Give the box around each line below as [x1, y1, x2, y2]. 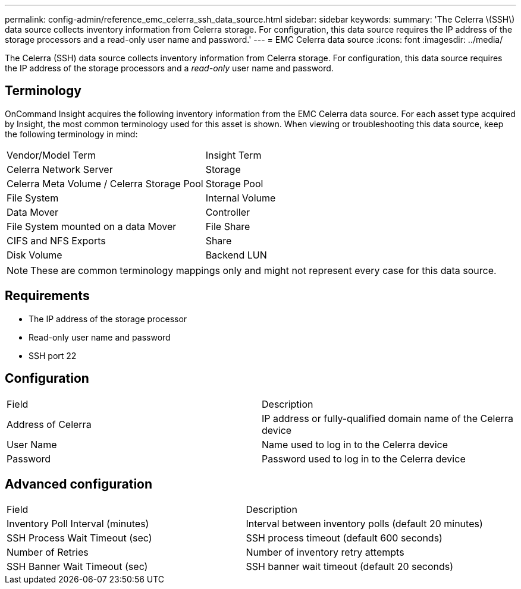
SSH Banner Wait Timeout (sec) [7, 560, 148, 573]
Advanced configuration [5, 476, 153, 492]
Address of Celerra [7, 418, 92, 430]
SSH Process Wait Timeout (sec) [7, 532, 152, 544]
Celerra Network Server [7, 163, 113, 175]
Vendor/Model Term [7, 149, 96, 161]
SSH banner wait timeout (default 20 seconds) [246, 560, 454, 573]
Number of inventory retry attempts [246, 546, 404, 559]
